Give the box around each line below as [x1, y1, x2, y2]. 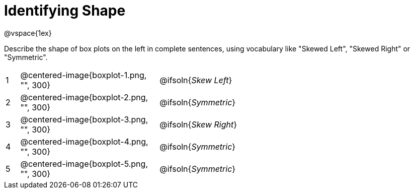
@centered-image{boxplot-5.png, [20, 158, 148, 169]
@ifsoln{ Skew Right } [159, 119, 237, 130]
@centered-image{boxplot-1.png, [20, 70, 147, 80]
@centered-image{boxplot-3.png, [20, 114, 148, 124]
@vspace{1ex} [4, 28, 52, 37]
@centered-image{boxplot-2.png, [20, 92, 148, 102]
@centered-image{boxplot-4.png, [20, 136, 148, 147]
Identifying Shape [4, 2, 126, 19]
